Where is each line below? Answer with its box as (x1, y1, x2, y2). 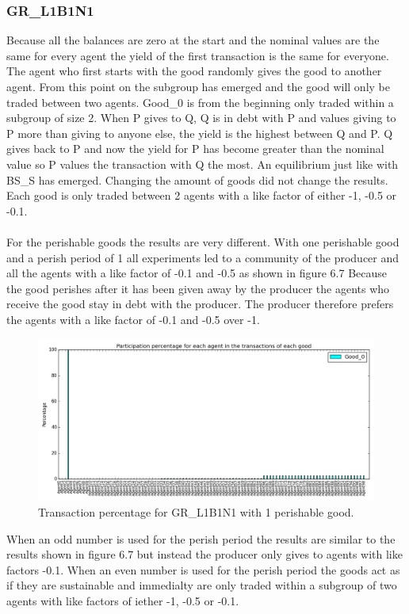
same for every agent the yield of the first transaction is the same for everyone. (6, 47, 389, 63)
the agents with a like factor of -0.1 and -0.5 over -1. (6, 311, 260, 327)
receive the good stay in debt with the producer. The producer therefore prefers (6, 296, 394, 312)
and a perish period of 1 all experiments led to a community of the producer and (6, 249, 399, 265)
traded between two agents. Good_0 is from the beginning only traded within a (6, 93, 394, 110)
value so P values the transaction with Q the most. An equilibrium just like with (6, 155, 399, 172)
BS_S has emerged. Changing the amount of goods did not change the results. (6, 171, 388, 188)
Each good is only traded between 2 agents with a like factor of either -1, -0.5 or (6, 187, 397, 204)
